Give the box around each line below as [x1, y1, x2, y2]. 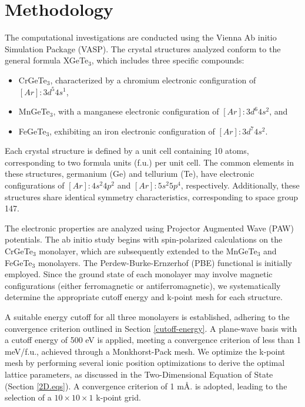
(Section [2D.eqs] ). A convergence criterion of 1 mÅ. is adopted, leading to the [5, 379, 287, 392]
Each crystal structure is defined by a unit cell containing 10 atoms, [5, 144, 249, 157]
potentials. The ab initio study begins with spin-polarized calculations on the [5, 233, 283, 245]
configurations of [5, 179, 65, 191]
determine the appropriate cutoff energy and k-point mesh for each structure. [5, 291, 283, 303]
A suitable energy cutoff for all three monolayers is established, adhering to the [5, 311, 290, 322]
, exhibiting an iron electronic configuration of [49, 125, 215, 137]
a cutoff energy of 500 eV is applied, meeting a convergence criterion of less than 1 [5, 334, 301, 346]
